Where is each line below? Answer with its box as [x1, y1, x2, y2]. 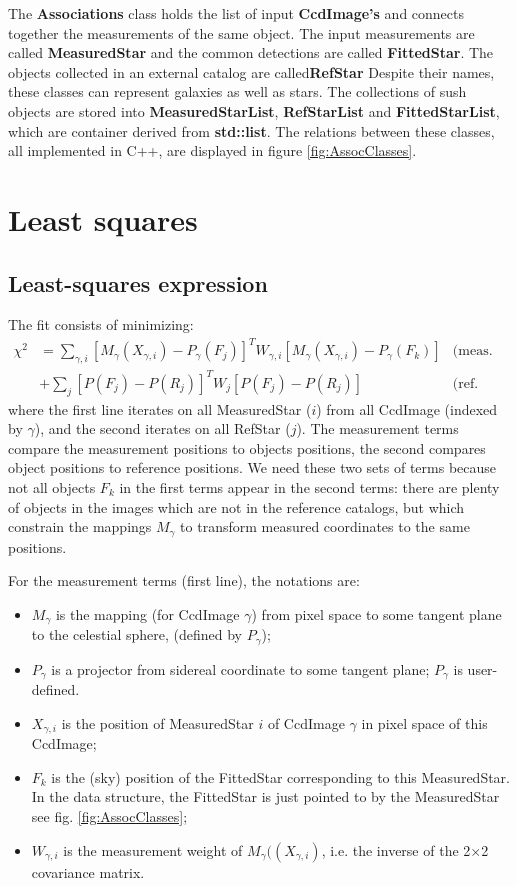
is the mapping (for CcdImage [55, 603, 240, 624]
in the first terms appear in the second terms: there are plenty [119, 476, 500, 497]
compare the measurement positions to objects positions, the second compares [8, 437, 486, 458]
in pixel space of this [361, 712, 488, 733]
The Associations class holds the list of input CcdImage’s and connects [8, 3, 465, 23]
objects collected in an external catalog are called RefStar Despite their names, [8, 61, 495, 82]
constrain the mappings [8, 516, 152, 537]
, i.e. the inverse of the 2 [321, 839, 471, 860]
